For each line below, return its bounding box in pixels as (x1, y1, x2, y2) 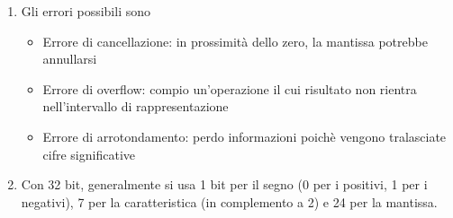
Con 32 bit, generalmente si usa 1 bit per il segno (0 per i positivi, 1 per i (21, 175, 428, 194)
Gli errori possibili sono (21, 2, 150, 20)
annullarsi (42, 49, 97, 68)
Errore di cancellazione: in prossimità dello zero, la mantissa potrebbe (42, 31, 428, 50)
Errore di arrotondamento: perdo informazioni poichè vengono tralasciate (42, 126, 447, 145)
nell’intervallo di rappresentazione (42, 97, 229, 116)
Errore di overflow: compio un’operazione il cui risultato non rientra (42, 79, 417, 98)
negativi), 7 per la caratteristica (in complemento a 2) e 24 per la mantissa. (21, 192, 438, 211)
